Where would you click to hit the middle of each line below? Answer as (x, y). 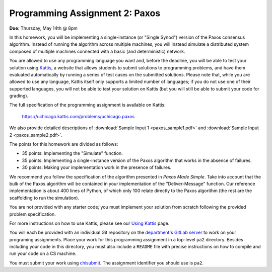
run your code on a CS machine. (43, 253)
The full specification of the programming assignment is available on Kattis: (87, 105)
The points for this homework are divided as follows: (64, 144)
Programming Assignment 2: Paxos (85, 13)
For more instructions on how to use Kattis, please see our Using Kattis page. (89, 223)
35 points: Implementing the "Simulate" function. (72, 153)
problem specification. (33, 214)
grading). (19, 96)
